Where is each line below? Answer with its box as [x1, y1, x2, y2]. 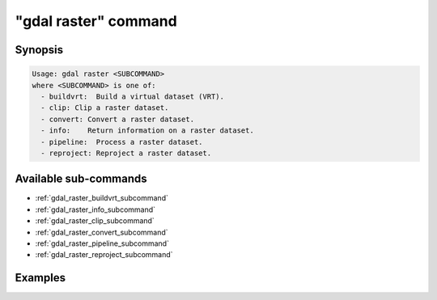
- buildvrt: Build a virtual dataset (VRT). [40, 91, 224, 101]
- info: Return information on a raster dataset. [40, 126, 254, 135]
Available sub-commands [15, 172, 147, 186]
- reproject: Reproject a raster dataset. [40, 148, 212, 158]
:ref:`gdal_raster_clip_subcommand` [35, 216, 155, 226]
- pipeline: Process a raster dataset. [40, 137, 203, 146]
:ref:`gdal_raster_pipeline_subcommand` [35, 239, 170, 248]
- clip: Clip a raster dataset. [40, 104, 169, 112]
